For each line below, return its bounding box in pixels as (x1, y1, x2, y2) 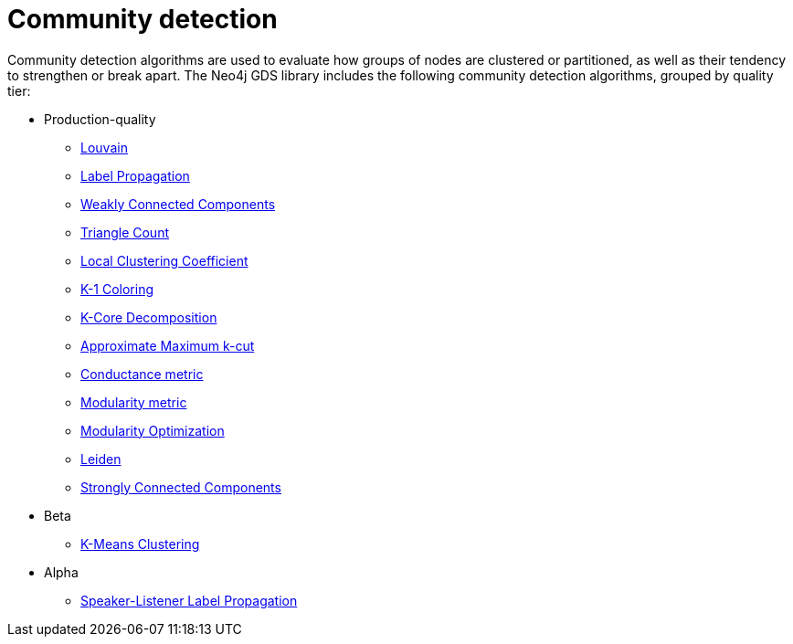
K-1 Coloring (80, 280, 154, 297)
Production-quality (44, 111, 156, 127)
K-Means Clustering (80, 535, 200, 552)
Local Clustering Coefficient (80, 252, 248, 269)
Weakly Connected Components (80, 195, 276, 212)
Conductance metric (80, 365, 204, 382)
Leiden (80, 450, 122, 467)
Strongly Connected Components (80, 479, 281, 495)
